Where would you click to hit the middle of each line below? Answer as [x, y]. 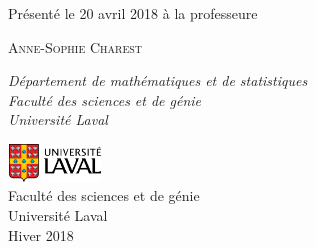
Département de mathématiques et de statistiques [158, 80]
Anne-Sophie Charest [75, 46]
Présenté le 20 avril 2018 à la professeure [133, 13]
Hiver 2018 [41, 234]
